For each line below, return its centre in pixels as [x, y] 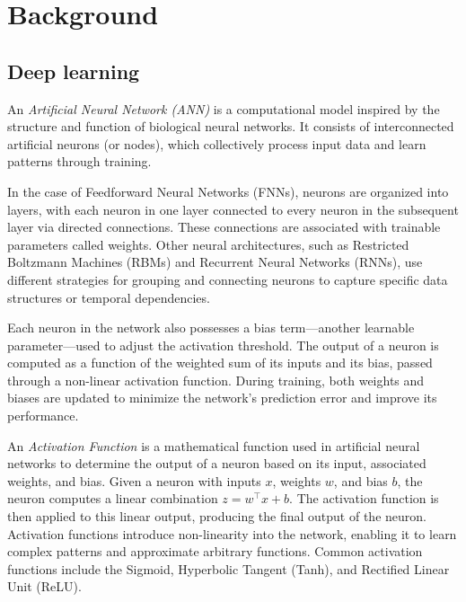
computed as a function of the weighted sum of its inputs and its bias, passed [220, 363]
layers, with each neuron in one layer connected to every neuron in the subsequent [233, 209]
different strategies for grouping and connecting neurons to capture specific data [228, 279]
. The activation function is [364, 498]
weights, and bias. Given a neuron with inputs [134, 480]
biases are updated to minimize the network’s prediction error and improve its [222, 398]
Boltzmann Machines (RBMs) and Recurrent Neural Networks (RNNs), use [215, 262]
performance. [43, 416]
